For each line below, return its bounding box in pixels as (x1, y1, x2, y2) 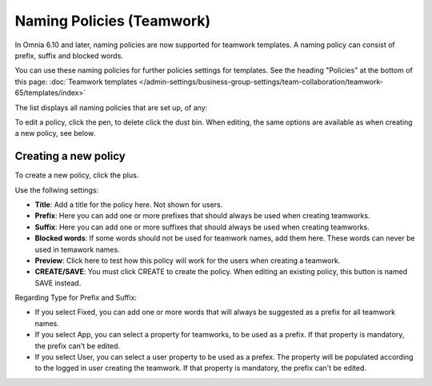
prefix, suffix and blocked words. (14, 50, 124, 60)
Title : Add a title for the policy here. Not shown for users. (34, 200, 223, 209)
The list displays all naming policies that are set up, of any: (14, 102, 208, 112)
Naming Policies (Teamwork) (14, 12, 211, 30)
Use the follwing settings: (14, 185, 99, 195)
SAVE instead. (34, 278, 82, 288)
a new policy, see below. (14, 129, 96, 138)
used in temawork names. (34, 245, 120, 254)
